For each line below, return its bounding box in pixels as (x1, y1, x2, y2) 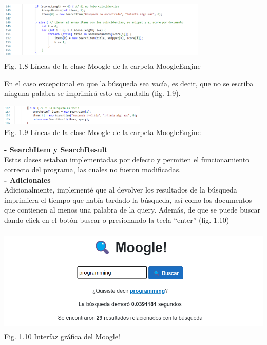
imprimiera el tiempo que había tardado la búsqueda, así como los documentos (4, 194, 252, 205)
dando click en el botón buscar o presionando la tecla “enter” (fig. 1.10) (4, 214, 230, 225)
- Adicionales (4, 174, 51, 185)
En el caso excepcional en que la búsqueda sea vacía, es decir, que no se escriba (4, 78, 254, 88)
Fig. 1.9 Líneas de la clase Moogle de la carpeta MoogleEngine (4, 127, 201, 138)
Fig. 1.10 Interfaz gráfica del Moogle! (4, 331, 120, 342)
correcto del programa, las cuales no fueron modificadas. (4, 164, 181, 175)
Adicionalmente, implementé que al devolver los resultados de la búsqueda (4, 184, 237, 195)
